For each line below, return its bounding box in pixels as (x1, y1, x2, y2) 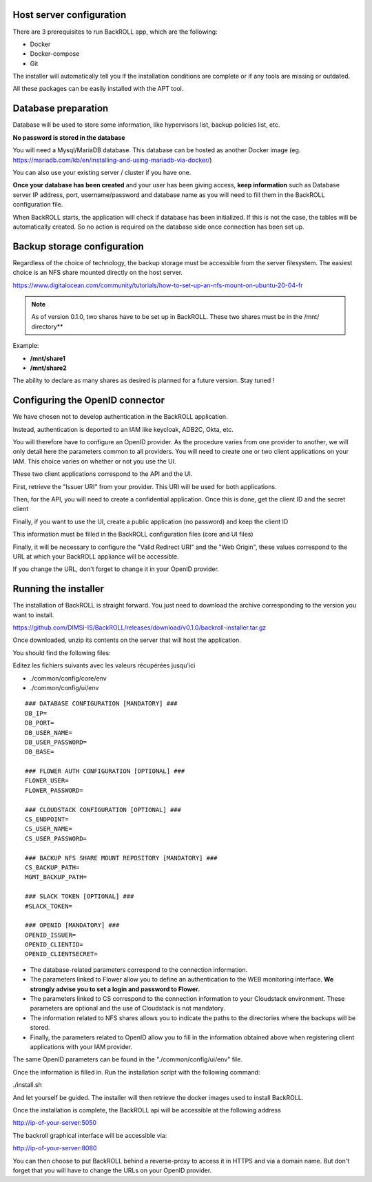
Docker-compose (30, 50, 80, 58)
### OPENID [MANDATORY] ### (25, 922, 120, 929)
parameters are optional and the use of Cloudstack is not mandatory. (30, 1004, 225, 1013)
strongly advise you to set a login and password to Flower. (30, 985, 200, 993)
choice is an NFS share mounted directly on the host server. (12, 269, 183, 277)
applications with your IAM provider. (30, 1043, 133, 1050)
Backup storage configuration (12, 240, 144, 252)
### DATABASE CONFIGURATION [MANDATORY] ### (25, 700, 178, 707)
